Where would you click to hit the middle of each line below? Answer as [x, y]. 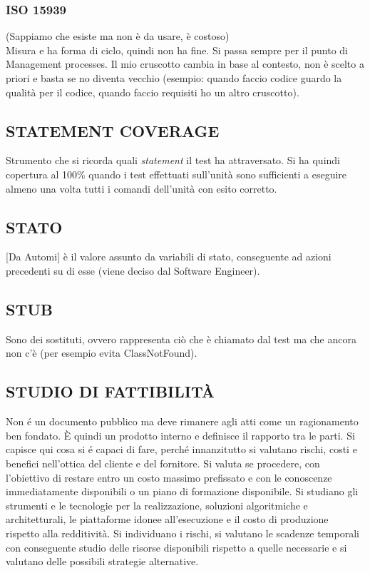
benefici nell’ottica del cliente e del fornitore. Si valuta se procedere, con [163, 463]
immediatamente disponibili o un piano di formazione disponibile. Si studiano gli [182, 491]
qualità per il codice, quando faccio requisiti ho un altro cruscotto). [153, 92]
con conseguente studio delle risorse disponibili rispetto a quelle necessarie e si [176, 547]
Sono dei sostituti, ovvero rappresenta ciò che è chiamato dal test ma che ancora [181, 339]
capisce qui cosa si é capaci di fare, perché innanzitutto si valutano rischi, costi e [181, 449]
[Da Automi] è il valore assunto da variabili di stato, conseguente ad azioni [169, 257]
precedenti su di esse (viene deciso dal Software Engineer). [133, 270]
